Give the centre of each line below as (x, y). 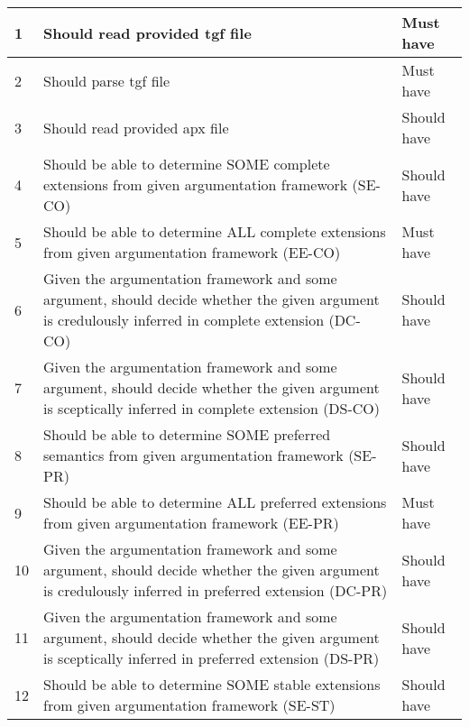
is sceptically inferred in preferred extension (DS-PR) (212, 658)
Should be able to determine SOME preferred (187, 434)
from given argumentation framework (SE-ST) (189, 705)
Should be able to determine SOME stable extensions (212, 684)
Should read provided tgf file (147, 32)
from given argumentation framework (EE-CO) (192, 252)
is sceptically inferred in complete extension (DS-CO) (212, 408)
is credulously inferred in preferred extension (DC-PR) (216, 590)
